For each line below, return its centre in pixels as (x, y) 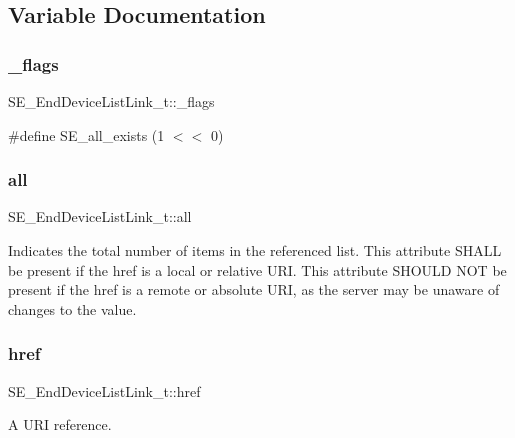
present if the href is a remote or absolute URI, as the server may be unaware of (254, 289)
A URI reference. (60, 424)
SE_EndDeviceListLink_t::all (100, 216)
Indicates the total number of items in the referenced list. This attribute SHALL (255, 250)
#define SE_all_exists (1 (86, 134)
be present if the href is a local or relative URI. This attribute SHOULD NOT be (257, 269)
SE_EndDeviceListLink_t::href (104, 390)
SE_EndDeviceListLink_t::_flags (111, 101)
